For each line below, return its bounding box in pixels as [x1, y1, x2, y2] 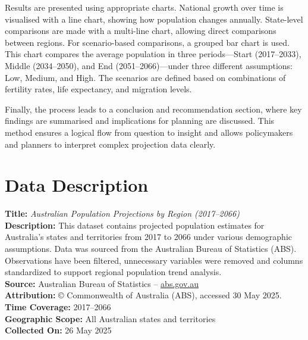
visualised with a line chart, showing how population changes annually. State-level [5, 13, 303, 25]
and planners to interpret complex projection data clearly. [5, 138, 216, 150]
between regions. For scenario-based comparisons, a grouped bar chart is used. [5, 36, 290, 48]
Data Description [5, 173, 149, 197]
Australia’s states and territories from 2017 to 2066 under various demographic [5, 230, 292, 243]
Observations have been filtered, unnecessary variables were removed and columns [5, 254, 303, 266]
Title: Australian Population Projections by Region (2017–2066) [5, 207, 240, 220]
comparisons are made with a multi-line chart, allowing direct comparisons [5, 24, 276, 37]
